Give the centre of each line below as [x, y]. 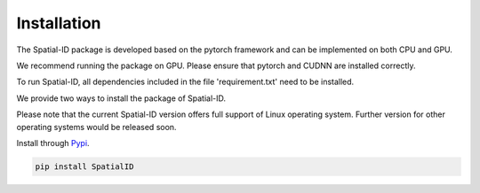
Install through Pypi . [53, 143]
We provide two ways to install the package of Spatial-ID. [121, 98]
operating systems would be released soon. [96, 127]
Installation [59, 23]
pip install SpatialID [84, 166]
